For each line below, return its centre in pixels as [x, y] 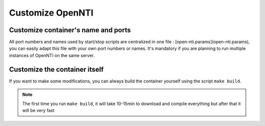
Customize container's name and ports [70, 30]
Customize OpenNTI [51, 13]
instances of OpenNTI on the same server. [52, 55]
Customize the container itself [56, 69]
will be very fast [39, 110]
